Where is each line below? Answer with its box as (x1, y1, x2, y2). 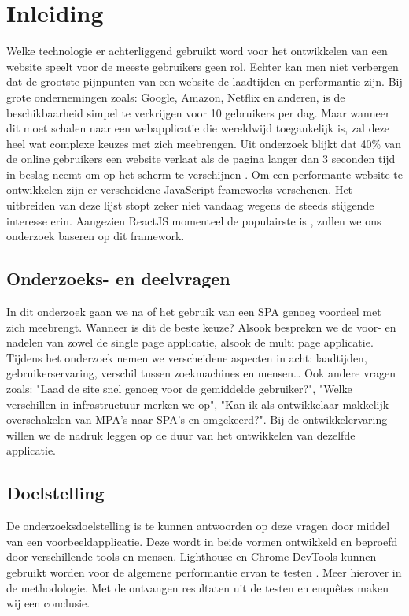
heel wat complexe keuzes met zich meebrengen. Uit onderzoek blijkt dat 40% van (6, 135, 402, 151)
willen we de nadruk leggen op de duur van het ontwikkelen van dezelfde (6, 426, 356, 443)
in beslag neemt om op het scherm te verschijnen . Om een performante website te (6, 165, 403, 182)
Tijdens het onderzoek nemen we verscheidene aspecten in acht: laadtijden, (6, 349, 367, 366)
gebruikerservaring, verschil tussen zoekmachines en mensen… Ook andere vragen (6, 365, 396, 381)
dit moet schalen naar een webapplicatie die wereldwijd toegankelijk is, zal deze (6, 120, 390, 136)
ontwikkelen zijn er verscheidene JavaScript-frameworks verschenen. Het (6, 181, 353, 198)
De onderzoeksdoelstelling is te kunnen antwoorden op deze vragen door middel (6, 518, 390, 534)
